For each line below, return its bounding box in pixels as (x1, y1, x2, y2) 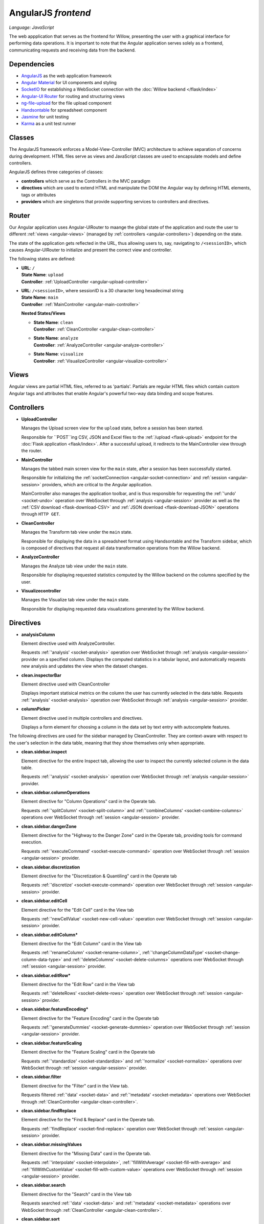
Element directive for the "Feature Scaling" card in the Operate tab (21, 1049, 155, 1055)
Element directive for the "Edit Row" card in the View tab (21, 982, 135, 988)
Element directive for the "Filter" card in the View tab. (21, 1083, 129, 1089)
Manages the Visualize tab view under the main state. (21, 597, 130, 603)
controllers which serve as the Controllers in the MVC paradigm (21, 178, 151, 184)
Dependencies (9, 60, 55, 68)
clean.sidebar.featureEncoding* (21, 1006, 88, 1012)
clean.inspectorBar (21, 672, 62, 678)
